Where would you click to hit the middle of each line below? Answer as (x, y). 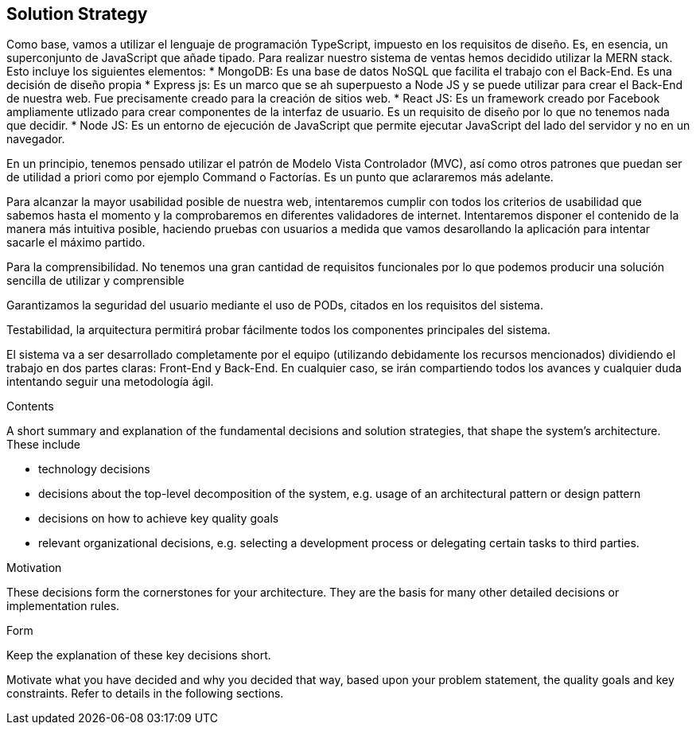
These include (44, 445)
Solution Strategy (77, 14)
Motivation (34, 568)
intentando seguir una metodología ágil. (110, 382)
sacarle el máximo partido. (76, 243)
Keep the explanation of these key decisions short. (139, 655)
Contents (30, 406)
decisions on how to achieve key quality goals (159, 519)
